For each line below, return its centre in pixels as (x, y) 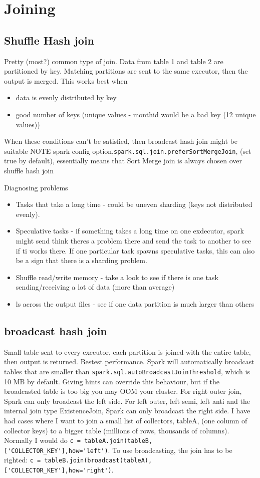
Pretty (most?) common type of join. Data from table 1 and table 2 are (114, 61)
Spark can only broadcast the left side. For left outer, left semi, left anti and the (127, 401)
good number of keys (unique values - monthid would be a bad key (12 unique (136, 114)
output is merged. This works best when (66, 80)
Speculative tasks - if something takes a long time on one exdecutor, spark (130, 231)
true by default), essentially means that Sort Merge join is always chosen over (123, 161)
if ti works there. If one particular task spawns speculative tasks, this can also (135, 250)
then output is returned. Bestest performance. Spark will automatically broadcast (129, 362)
